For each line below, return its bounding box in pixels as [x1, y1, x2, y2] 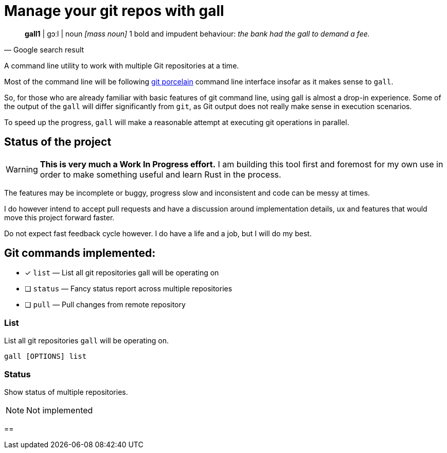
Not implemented [26, 405, 93, 415]
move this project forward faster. [4, 213, 115, 222]
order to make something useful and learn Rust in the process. [40, 169, 281, 180]
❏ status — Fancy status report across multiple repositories [25, 284, 233, 293]
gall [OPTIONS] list [4, 352, 87, 361]
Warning [6, 164, 38, 175]
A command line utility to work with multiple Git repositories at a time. [4, 61, 239, 70]
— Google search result [4, 45, 84, 54]
